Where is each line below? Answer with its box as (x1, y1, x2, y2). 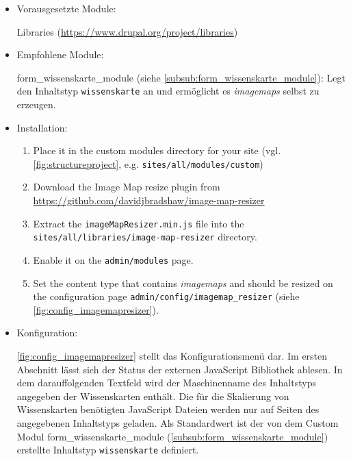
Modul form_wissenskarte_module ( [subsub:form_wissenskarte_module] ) (16, 429, 328, 443)
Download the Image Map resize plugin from (33, 179, 220, 194)
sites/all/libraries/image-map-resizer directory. (33, 229, 257, 244)
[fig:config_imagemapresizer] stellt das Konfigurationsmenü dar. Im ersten (16, 349, 328, 363)
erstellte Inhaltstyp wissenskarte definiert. (16, 443, 199, 457)
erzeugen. (16, 97, 56, 112)
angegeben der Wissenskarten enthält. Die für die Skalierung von (16, 388, 289, 403)
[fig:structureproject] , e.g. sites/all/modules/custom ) (33, 156, 263, 171)
